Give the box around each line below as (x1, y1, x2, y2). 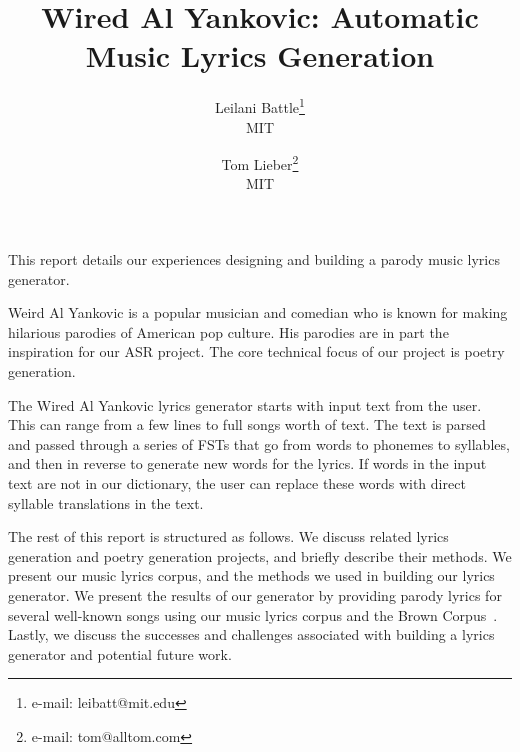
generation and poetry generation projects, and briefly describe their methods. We (8, 545, 512, 566)
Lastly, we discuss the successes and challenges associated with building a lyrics (8, 624, 495, 645)
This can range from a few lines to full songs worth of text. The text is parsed (8, 414, 486, 435)
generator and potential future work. (8, 643, 232, 664)
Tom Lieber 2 (221, 151, 299, 174)
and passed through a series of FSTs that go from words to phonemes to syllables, (8, 433, 510, 454)
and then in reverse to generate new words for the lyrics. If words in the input (8, 453, 487, 474)
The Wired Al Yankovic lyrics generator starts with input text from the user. (8, 394, 482, 415)
